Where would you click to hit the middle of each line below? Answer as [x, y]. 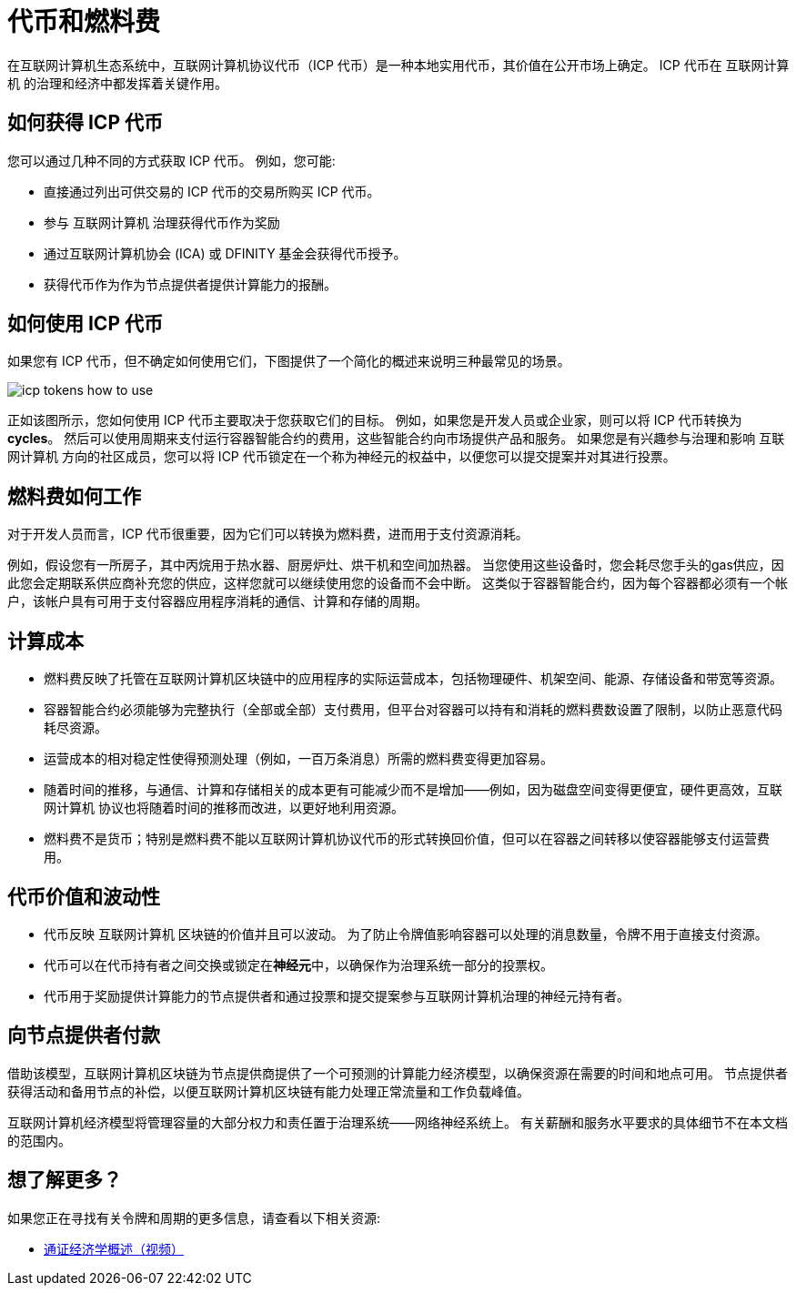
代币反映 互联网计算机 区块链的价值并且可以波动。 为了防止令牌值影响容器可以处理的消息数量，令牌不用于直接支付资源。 [406, 934]
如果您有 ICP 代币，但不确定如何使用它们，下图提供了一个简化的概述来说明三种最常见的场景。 [289, 361]
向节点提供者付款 [84, 1035]
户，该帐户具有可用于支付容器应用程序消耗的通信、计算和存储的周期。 [217, 601]
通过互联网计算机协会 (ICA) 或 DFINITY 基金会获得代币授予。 [225, 253]
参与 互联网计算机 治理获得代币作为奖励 [162, 222]
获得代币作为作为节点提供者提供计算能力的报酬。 [190, 284]
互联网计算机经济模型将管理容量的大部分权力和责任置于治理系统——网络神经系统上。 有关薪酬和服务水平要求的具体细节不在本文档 [398, 1122]
